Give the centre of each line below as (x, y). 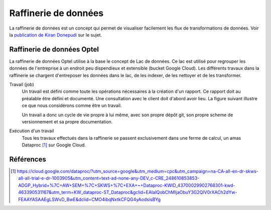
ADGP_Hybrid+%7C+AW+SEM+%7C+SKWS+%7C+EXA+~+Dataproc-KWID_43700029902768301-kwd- (127, 185)
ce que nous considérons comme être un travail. (72, 106)
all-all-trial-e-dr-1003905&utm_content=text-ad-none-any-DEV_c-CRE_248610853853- (109, 178)
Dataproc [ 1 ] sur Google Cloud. (54, 145)
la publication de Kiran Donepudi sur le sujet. (56, 35)
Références (28, 159)
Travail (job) (22, 85)
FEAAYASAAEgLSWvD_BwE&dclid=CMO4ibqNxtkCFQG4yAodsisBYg (89, 199)
